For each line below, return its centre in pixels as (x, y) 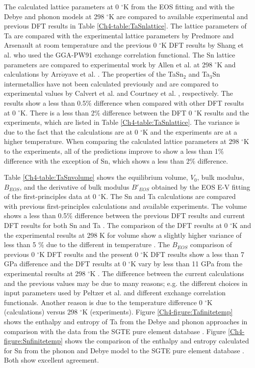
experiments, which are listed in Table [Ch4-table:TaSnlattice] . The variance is (122, 122)
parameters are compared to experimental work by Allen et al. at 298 (108, 64)
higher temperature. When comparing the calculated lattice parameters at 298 (122, 141)
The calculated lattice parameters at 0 (62, 6)
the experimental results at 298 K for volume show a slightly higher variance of (123, 235)
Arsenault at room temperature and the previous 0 (80, 45)
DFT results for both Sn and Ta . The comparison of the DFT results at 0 (116, 225)
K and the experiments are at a (190, 131)
